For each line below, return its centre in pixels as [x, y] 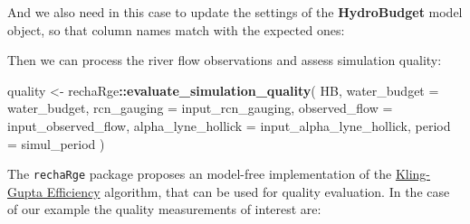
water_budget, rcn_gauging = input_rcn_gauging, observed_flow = [200, 108]
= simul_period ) [56, 143]
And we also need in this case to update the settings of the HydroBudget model [235, 12]
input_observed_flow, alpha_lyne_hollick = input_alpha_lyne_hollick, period [229, 125]
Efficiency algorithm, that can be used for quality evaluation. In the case [248, 191]
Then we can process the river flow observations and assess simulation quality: [225, 60]
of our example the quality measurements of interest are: [164, 209]
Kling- [413, 174]
